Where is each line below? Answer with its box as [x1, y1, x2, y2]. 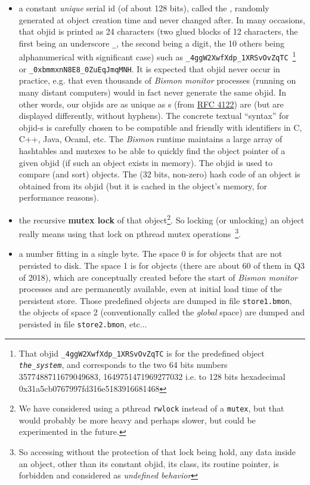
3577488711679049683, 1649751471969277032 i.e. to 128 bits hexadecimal [18, 370, 286, 383]
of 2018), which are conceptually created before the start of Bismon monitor [18, 271, 297, 283]
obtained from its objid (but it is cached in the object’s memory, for [18, 179, 267, 192]
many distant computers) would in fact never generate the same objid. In [18, 86, 287, 98]
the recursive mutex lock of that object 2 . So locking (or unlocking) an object [18, 211, 305, 226]
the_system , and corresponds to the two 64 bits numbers [18, 358, 228, 371]
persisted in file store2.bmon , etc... [18, 318, 147, 330]
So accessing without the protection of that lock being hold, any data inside [18, 446, 296, 458]
